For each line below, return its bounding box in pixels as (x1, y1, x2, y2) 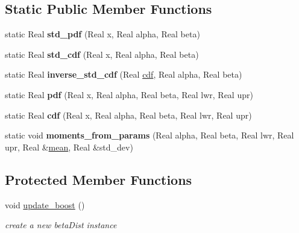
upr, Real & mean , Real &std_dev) (5, 140, 133, 153)
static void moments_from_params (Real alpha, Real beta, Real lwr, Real (5, 129, 294, 141)
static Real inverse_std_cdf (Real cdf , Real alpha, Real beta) (5, 68, 242, 81)
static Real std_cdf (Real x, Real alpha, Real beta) (5, 48, 199, 60)
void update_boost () (5, 198, 85, 211)
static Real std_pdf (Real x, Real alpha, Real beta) (5, 28, 200, 40)
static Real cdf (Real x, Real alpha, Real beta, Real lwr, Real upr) (5, 108, 252, 121)
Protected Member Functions (5, 170, 192, 188)
